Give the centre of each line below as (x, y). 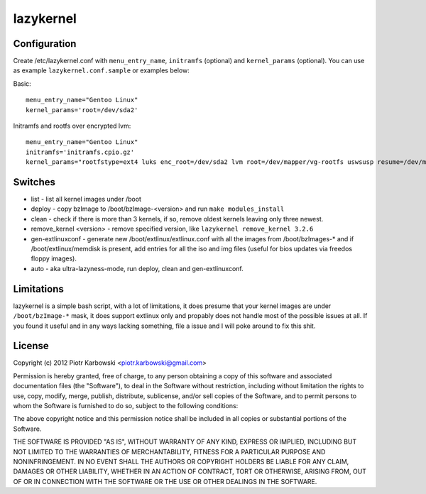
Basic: (22, 83)
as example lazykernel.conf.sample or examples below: (101, 70)
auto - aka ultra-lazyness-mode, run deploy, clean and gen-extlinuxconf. (137, 268)
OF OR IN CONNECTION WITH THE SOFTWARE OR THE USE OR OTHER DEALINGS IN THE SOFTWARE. (165, 481)
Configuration (45, 44)
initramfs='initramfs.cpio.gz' (80, 152)
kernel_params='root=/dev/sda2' (82, 110)
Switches (34, 182)
